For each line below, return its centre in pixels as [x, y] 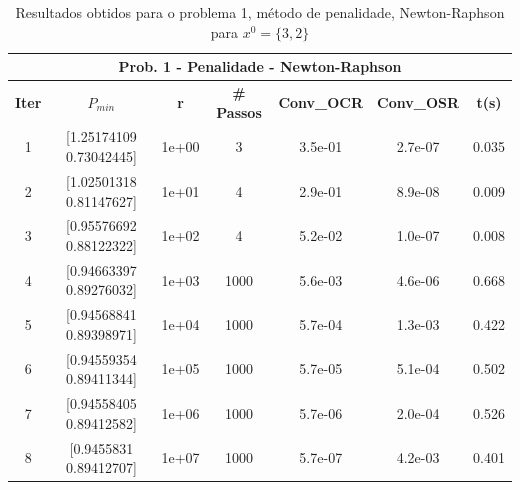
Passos [239, 111]
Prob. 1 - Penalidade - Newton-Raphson [260, 66]
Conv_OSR [418, 101]
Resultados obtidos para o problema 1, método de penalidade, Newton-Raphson [260, 12]
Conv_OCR [321, 101]
